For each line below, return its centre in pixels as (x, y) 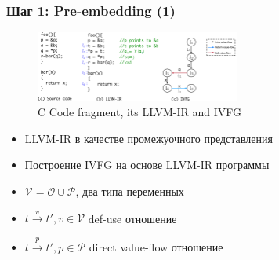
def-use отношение (132, 218)
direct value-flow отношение (156, 246)
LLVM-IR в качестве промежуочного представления (149, 138)
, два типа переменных (130, 191)
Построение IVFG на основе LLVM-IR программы (147, 165)
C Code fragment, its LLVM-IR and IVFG (139, 112)
